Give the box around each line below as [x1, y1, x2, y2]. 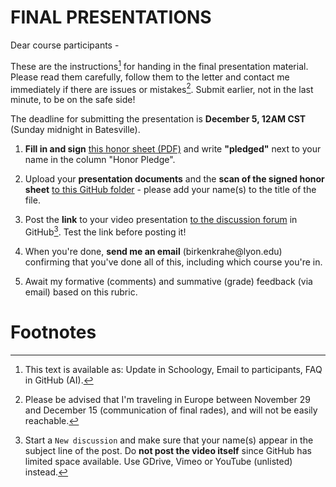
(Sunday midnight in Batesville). [10, 124, 141, 136]
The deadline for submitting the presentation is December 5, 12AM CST [10, 113, 307, 125]
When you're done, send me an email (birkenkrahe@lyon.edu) [24, 245, 283, 257]
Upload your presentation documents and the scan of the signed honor [24, 173, 325, 185]
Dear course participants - [10, 39, 120, 51]
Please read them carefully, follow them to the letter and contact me [10, 71, 290, 83]
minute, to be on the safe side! [10, 94, 136, 106]
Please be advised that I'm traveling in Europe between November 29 [24, 393, 312, 405]
